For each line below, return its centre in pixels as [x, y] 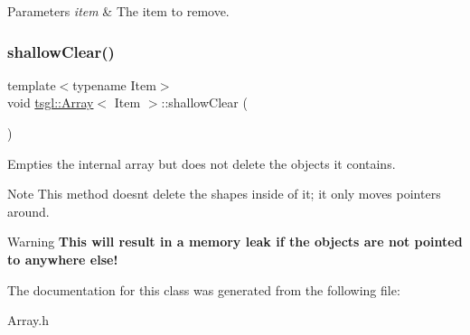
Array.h [28, 320]
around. [28, 211]
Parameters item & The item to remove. [118, 11]
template [32, 84]
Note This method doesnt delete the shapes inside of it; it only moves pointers [224, 194]
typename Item [114, 84]
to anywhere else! [63, 259]
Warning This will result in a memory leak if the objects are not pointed [235, 242]
